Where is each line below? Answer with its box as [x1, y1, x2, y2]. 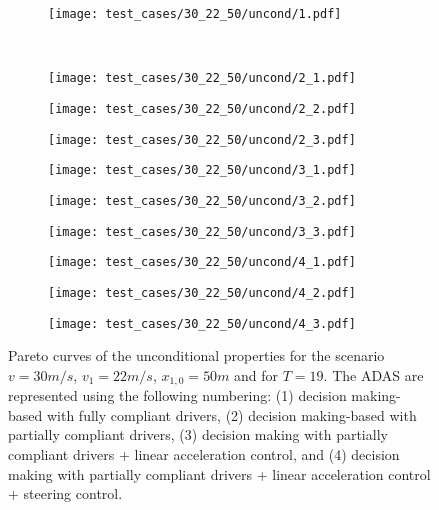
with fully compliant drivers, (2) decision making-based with [46, 404, 417, 425]
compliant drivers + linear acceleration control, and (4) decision [8, 443, 400, 464]
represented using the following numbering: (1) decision [8, 385, 347, 406]
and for [234, 364, 279, 385]
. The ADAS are [323, 364, 424, 385]
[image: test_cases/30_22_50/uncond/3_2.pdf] [48, 193, 356, 208]
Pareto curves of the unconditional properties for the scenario [8, 345, 385, 366]
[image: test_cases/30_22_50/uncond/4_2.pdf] [48, 285, 356, 300]
